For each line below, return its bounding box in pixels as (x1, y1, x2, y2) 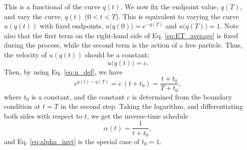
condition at (4, 101, 40, 111)
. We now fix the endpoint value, (120, 1, 219, 11)
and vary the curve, (4, 11, 63, 21)
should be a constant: (85, 49, 150, 59)
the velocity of (4, 49, 47, 59)
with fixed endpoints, (39, 21, 103, 31)
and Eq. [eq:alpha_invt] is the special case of (4, 136, 140, 146)
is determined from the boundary (132, 91, 232, 101)
